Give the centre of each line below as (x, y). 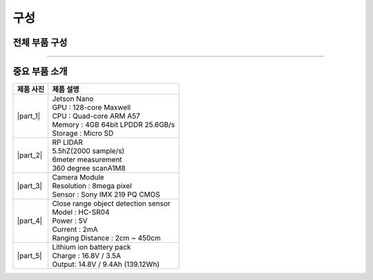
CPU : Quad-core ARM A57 (96, 116)
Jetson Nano (73, 99)
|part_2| (30, 155)
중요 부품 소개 (40, 71)
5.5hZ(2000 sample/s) (88, 151)
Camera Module (78, 177)
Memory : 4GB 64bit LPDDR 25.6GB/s (114, 125)
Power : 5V (70, 221)
